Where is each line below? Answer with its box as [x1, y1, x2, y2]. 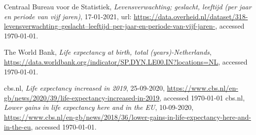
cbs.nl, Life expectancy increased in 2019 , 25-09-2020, [4, 83, 165, 93]
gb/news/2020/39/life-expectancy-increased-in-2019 [4, 92, 160, 102]
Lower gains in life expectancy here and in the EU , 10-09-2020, [4, 102, 194, 112]
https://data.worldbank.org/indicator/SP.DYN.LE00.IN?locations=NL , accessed [4, 56, 248, 67]
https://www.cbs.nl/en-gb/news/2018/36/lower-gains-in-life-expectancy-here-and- [4, 111, 251, 122]
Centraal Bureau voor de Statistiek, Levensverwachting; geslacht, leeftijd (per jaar [4, 1, 252, 11]
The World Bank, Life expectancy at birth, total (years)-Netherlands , [4, 47, 212, 57]
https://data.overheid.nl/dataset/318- [134, 11, 248, 21]
